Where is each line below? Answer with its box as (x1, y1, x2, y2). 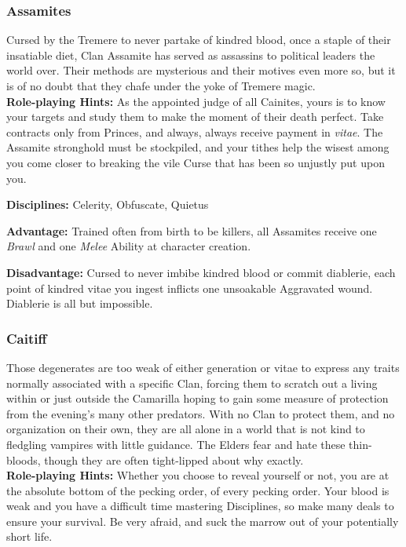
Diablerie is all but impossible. (6, 295, 153, 312)
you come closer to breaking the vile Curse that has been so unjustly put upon (6, 154, 385, 170)
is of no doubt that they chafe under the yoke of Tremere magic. (6, 78, 316, 93)
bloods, (6, 451, 41, 468)
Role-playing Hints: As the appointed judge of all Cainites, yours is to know (6, 93, 386, 109)
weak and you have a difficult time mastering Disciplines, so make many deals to (6, 498, 394, 514)
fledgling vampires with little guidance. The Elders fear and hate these (6, 436, 346, 452)
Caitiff (6, 328, 47, 348)
